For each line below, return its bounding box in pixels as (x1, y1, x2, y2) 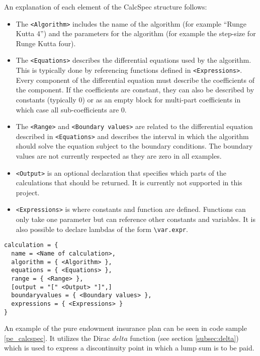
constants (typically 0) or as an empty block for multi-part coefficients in (16, 94, 241, 104)
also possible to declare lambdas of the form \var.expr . (16, 223, 188, 234)
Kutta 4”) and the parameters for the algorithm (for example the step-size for (16, 28, 256, 39)
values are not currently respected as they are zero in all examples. (16, 151, 222, 161)
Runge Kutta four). (16, 38, 76, 48)
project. (16, 187, 40, 197)
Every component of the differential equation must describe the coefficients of (16, 74, 254, 85)
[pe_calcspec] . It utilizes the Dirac (4, 332, 110, 343)
